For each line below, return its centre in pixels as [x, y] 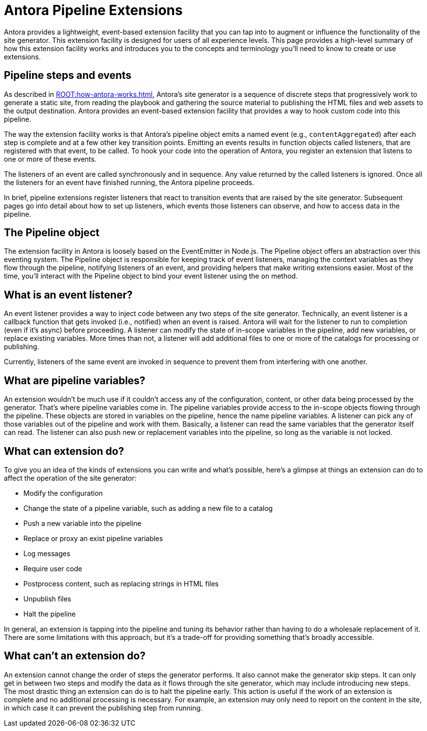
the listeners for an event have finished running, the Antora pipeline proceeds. [129, 182]
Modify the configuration [63, 493]
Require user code [53, 568]
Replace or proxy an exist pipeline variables [93, 538]
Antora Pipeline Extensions [93, 10]
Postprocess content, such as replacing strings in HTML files [121, 583]
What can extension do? [64, 451]
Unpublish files [48, 599]
